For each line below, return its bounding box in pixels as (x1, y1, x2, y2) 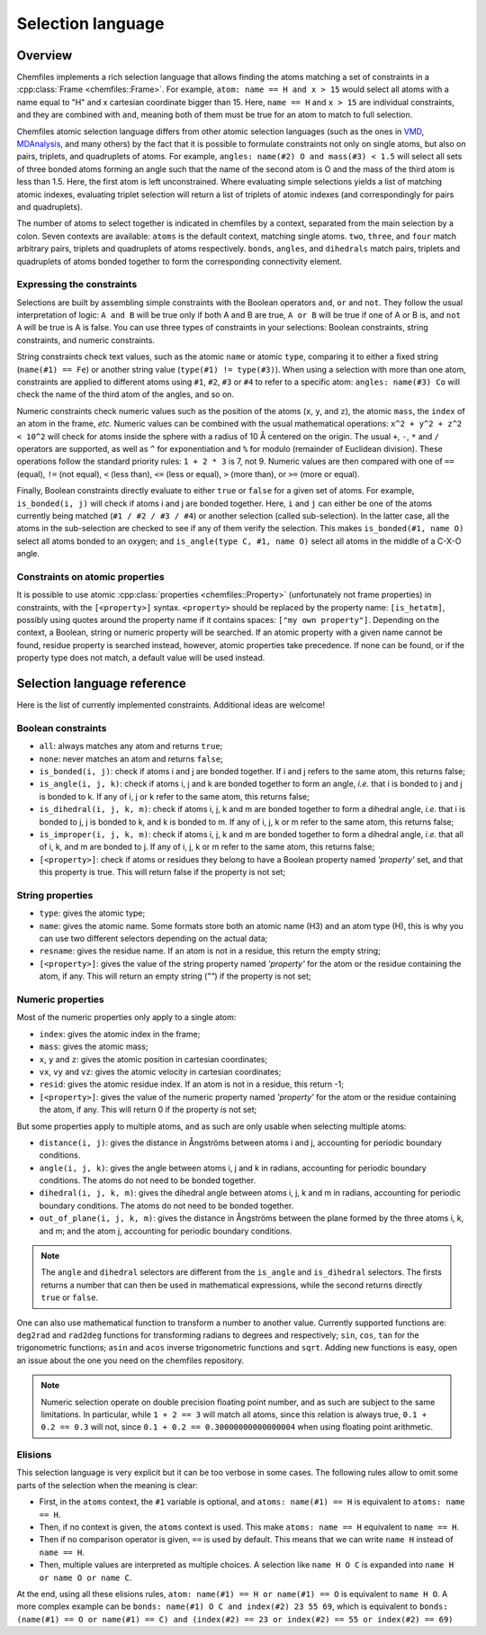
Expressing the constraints (16, 278, 138, 291)
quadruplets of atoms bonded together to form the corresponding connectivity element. (16, 256, 342, 266)
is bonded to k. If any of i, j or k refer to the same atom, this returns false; (39, 790, 310, 801)
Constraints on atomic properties (16, 570, 166, 583)
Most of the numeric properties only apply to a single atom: (16, 1012, 237, 1023)
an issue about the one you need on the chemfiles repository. (16, 1355, 245, 1366)
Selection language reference (16, 676, 186, 691)
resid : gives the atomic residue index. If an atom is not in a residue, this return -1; (39, 1079, 344, 1089)
